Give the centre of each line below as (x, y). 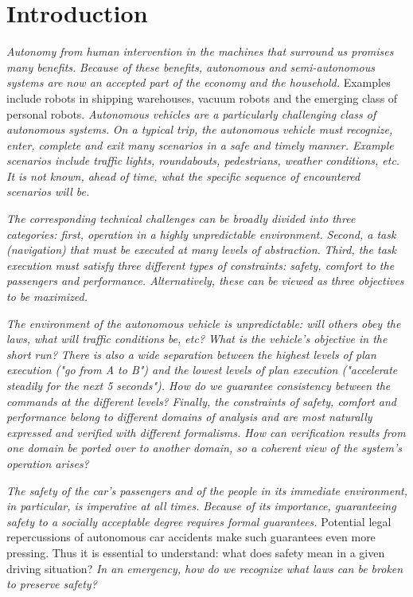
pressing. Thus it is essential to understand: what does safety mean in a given (196, 552)
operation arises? (48, 463)
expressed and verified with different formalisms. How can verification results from (206, 432)
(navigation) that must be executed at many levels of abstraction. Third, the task (201, 250)
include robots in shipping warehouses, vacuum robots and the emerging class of (202, 98)
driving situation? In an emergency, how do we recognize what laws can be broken (205, 568)
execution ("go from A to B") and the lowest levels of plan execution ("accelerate (202, 370)
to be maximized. (47, 297)
